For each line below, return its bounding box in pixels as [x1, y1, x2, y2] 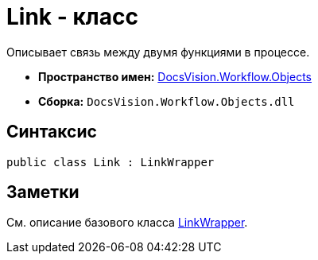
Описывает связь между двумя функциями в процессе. [6, 45, 310, 59]
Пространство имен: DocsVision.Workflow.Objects [38, 69, 312, 83]
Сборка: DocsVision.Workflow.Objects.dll [38, 94, 295, 108]
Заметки [6, 182, 79, 203]
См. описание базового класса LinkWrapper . [6, 215, 248, 230]
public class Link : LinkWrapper [6, 155, 215, 169]
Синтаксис [6, 122, 97, 142]
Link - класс [6, 3, 138, 30]
